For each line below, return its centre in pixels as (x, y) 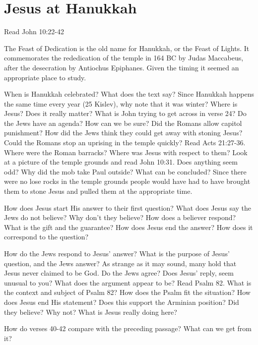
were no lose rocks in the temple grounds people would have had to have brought (127, 181)
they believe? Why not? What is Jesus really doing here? (91, 312)
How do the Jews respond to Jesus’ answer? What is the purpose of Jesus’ (117, 253)
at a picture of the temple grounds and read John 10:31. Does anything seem (121, 162)
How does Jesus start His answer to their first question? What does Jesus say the (128, 207)
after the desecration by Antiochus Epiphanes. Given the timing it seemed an (122, 67)
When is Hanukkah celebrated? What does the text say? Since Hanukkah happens (129, 94)
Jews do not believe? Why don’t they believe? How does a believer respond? (120, 217)
